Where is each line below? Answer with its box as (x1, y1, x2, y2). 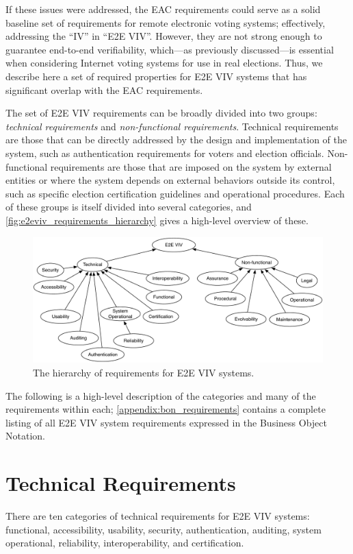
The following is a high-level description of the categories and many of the (5, 388, 316, 402)
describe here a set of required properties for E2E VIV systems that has (5, 69, 307, 83)
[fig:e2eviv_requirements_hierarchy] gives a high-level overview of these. (5, 213, 309, 227)
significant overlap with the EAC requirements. (5, 82, 203, 97)
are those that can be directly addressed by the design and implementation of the (5, 132, 347, 147)
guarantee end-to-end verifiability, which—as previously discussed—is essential (5, 42, 334, 56)
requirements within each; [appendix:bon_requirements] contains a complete (5, 402, 326, 416)
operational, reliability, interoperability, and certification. (5, 535, 244, 550)
